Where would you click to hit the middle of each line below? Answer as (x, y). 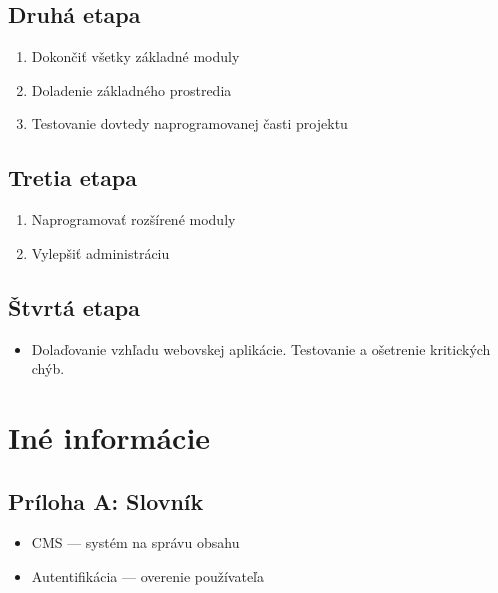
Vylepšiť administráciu (100, 252)
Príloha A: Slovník (106, 500)
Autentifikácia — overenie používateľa (147, 575)
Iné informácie (109, 436)
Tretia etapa (73, 177)
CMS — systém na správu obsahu (135, 542)
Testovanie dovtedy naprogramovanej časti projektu (189, 123)
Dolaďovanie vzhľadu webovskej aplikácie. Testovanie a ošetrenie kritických (261, 348)
